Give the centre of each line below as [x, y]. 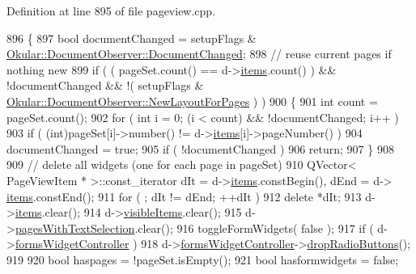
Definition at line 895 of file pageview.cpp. [111, 11]
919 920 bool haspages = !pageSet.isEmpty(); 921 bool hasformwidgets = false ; [203, 259]
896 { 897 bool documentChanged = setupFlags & [132, 38]
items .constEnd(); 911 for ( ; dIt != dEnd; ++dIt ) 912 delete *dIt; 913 [184, 196]
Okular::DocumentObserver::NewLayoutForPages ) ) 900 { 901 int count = [192, 101]
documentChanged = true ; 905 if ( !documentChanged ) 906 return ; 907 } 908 [200, 148]
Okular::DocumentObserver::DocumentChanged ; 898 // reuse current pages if [199, 54]
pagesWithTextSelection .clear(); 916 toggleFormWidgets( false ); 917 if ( [194, 228]
